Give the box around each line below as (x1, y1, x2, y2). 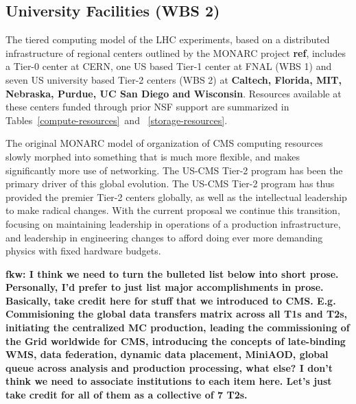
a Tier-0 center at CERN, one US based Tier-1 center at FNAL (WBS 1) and (5, 59, 332, 73)
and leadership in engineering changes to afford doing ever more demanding (5, 230, 323, 244)
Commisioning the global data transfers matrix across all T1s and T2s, (5, 307, 348, 321)
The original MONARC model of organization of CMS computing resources (5, 136, 323, 150)
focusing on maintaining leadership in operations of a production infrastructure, (5, 216, 341, 230)
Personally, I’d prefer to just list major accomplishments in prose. (5, 280, 324, 294)
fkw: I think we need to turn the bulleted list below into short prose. (5, 266, 339, 281)
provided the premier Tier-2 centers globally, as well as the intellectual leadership (5, 189, 347, 204)
